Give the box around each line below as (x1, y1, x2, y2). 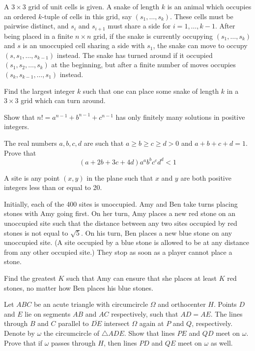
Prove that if (4, 337, 43, 348)
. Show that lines (124, 327, 175, 338)
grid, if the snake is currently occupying (93, 30, 213, 41)
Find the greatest (4, 273, 56, 283)
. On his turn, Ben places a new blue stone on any (81, 227, 232, 238)
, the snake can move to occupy (153, 40, 248, 51)
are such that (84, 137, 124, 148)
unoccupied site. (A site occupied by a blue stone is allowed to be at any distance (4, 237, 249, 247)
